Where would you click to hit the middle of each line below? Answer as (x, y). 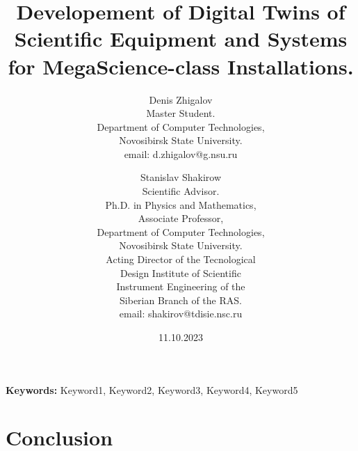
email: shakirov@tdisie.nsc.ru (181, 314)
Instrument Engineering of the (181, 286)
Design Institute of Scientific (181, 272)
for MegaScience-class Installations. (181, 66)
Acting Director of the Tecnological (181, 259)
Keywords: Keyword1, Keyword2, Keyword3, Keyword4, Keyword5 (152, 389)
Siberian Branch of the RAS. (181, 300)
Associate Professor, (181, 218)
